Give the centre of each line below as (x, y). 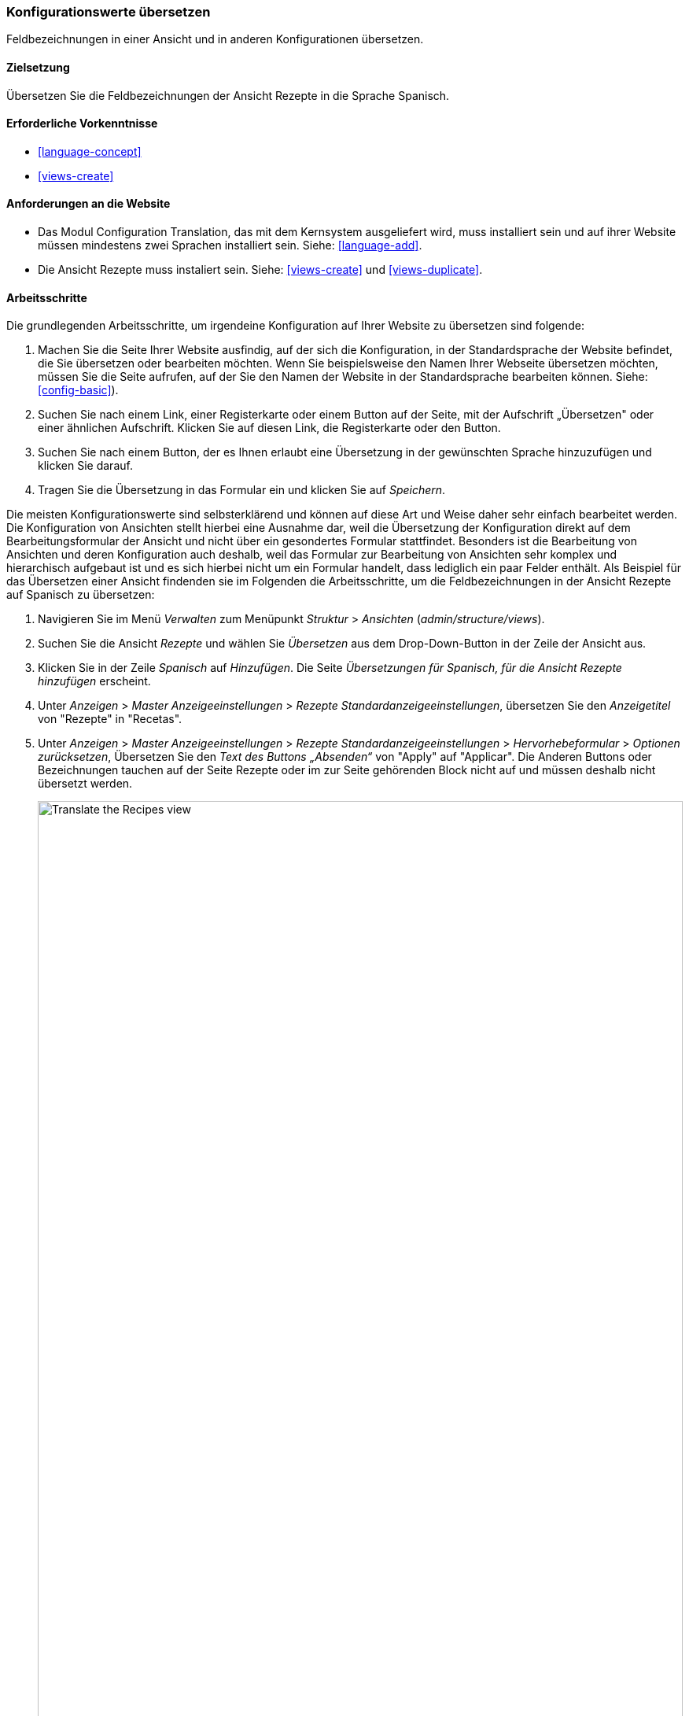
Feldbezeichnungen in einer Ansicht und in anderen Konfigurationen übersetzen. (215, 39)
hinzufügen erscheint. (94, 681)
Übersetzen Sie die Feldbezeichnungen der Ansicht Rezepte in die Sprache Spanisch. (228, 95)
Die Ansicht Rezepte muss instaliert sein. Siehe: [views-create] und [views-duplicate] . (260, 270)
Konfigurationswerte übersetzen (109, 12)
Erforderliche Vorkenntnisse (82, 124)
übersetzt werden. (85, 784)
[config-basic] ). (78, 390)
